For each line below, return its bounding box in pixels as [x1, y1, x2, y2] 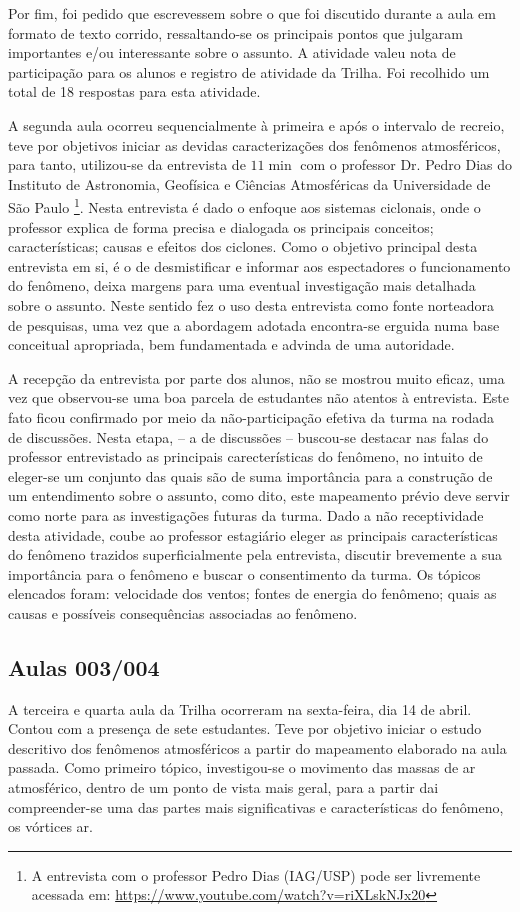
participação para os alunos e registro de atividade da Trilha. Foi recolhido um [8, 61, 490, 82]
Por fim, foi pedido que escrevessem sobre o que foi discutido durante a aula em [8, 3, 496, 23]
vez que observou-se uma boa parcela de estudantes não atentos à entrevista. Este [8, 387, 509, 408]
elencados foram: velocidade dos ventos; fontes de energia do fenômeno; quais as [8, 583, 497, 604]
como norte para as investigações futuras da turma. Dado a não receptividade [8, 504, 484, 525]
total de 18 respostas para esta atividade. [8, 81, 261, 102]
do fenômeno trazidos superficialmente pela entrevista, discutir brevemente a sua [8, 544, 503, 565]
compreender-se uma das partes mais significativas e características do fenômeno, [8, 796, 504, 817]
